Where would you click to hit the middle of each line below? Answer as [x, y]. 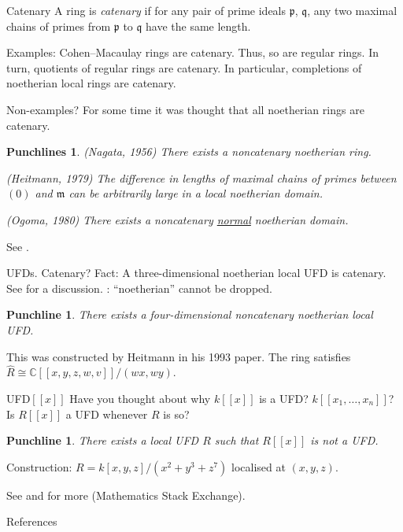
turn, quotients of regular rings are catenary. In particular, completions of [184, 67]
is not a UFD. [344, 440]
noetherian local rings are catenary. [91, 83]
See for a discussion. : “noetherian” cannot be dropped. [139, 288]
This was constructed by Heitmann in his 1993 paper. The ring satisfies [179, 356]
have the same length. [198, 26]
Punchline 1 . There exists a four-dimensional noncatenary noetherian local [190, 314]
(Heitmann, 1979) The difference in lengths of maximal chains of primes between [201, 177]
